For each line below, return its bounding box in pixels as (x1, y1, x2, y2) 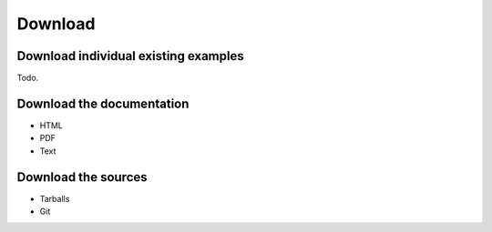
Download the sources (16, 169, 148, 185)
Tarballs (39, 193, 70, 204)
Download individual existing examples (16, 48, 245, 64)
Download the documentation (16, 96, 190, 111)
